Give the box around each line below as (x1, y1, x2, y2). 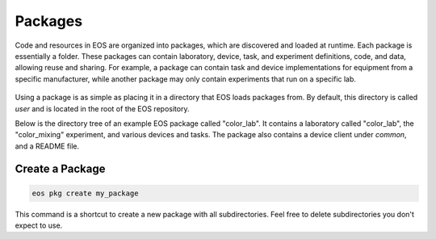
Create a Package (15, 162, 106, 176)
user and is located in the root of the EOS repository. (15, 103, 190, 113)
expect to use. (15, 220, 63, 230)
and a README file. (15, 141, 80, 151)
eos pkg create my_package (31, 188, 139, 198)
